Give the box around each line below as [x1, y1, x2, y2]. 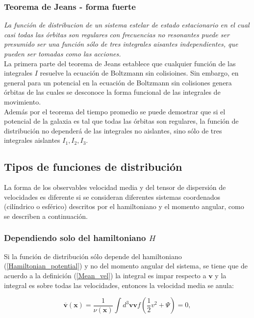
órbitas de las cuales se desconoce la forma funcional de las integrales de [4, 87, 221, 97]
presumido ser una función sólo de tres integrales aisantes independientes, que [4, 39, 238, 49]
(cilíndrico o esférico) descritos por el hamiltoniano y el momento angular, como [4, 201, 244, 212]
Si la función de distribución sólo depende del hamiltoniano [4, 251, 182, 261]
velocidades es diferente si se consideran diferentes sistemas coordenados [4, 191, 221, 202]
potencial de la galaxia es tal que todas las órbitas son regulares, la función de [4, 116, 239, 126]
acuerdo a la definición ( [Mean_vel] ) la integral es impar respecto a [4, 270, 206, 280]
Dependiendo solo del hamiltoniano [4, 232, 146, 244]
